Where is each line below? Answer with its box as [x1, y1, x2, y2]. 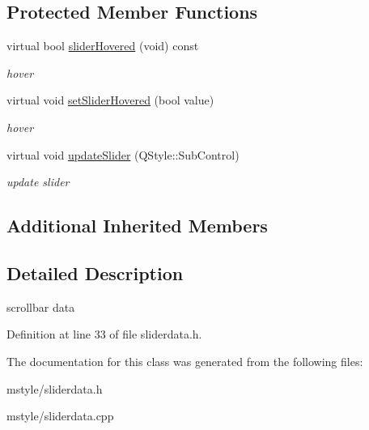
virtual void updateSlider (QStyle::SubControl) [6, 146, 240, 163]
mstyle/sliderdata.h [6, 380, 103, 397]
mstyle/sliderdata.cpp [6, 407, 114, 424]
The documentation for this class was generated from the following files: [6, 352, 363, 369]
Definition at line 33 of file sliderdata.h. [6, 326, 202, 343]
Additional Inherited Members [6, 213, 268, 238]
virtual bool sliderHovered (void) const [6, 37, 199, 54]
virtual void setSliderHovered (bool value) [6, 92, 214, 109]
